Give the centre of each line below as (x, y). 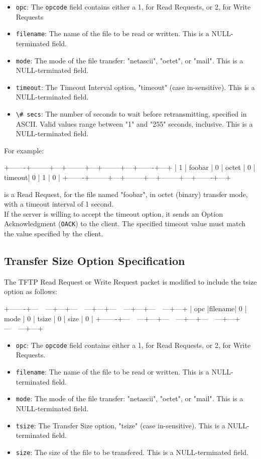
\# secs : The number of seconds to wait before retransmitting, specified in (131, 114)
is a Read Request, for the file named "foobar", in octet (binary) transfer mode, (126, 194)
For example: (24, 150)
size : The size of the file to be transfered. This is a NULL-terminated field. (132, 452)
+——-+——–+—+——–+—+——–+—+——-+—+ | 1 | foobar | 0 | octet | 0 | (130, 167)
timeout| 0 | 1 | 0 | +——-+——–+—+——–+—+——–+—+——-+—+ (117, 177)
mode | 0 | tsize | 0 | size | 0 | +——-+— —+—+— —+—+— (106, 318)
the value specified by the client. (54, 234)
